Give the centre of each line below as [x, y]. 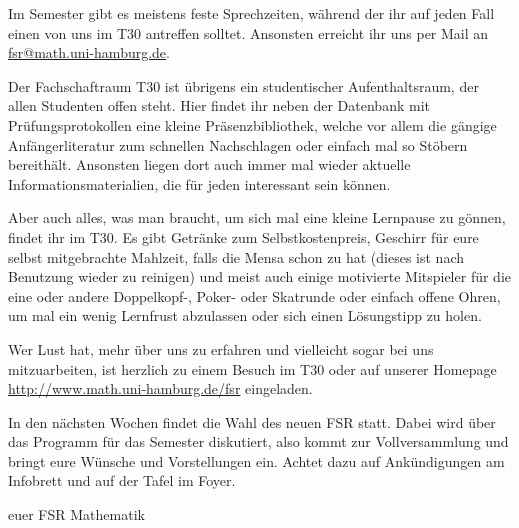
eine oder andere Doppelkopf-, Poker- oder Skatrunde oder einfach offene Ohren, [254, 295]
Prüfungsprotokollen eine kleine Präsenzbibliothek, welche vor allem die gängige [252, 124]
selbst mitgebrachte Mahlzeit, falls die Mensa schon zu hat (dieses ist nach [236, 256]
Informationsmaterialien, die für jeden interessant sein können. [199, 183]
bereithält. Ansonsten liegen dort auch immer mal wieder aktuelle [209, 164]
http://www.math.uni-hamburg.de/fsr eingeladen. [160, 388]
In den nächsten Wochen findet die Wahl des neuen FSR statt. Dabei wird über [252, 421]
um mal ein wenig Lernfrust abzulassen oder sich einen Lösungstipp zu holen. [245, 315]
